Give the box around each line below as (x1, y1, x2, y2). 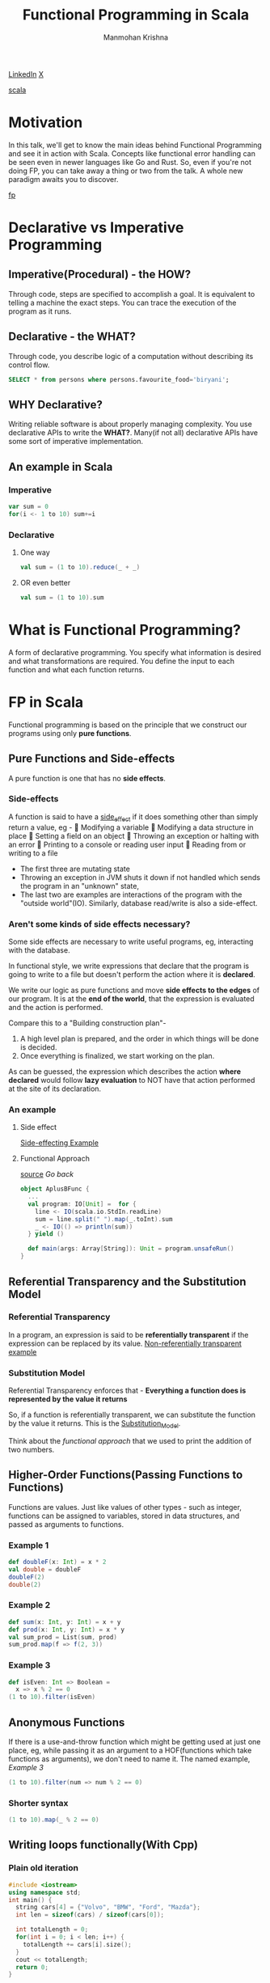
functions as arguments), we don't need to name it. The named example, (8, 1754, 251, 1764)
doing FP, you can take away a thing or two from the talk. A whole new (8, 166, 243, 175)
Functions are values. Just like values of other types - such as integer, (8, 1502, 243, 1512)
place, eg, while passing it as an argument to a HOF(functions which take (8, 1745, 252, 1756)
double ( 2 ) (8, 1580, 42, 1588)
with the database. (8, 945, 70, 955)
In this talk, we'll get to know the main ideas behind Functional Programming (8, 140, 263, 150)
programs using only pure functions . (8, 728, 132, 738)
